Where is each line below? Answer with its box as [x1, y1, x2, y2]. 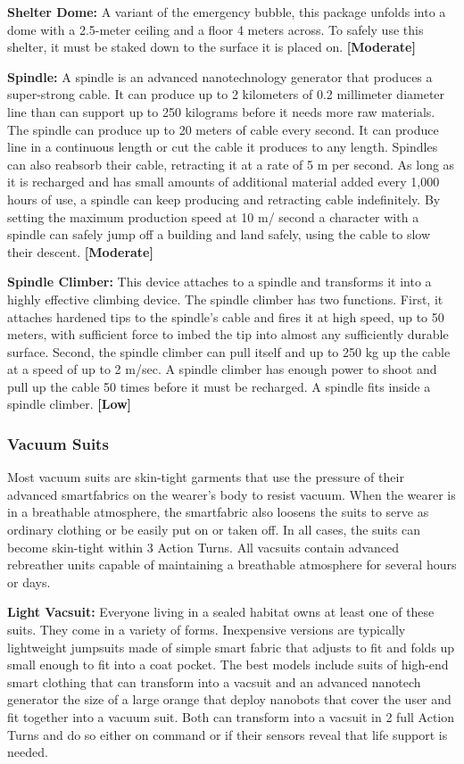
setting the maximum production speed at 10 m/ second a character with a [7, 207, 419, 226]
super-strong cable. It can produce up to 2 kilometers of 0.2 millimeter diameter [7, 85, 445, 104]
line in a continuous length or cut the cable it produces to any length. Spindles [7, 137, 438, 156]
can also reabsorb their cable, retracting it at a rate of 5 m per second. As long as [7, 154, 455, 173]
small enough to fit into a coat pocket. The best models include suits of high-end [7, 655, 449, 674]
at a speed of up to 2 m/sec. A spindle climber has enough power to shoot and [7, 360, 437, 378]
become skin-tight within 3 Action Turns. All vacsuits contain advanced [7, 537, 400, 556]
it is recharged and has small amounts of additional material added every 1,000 [7, 172, 440, 191]
